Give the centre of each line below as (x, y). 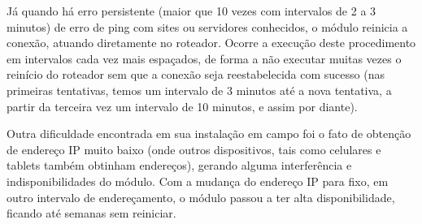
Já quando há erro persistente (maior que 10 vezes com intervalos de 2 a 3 (191, 11)
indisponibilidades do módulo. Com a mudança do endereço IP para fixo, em (198, 181)
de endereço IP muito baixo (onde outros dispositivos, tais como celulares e (194, 149)
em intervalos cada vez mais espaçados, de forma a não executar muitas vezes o (204, 58)
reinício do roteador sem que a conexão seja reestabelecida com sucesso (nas (196, 74)
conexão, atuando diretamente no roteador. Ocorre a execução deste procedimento (211, 43)
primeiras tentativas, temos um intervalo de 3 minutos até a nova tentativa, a (199, 90)
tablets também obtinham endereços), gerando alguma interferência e (179, 165)
